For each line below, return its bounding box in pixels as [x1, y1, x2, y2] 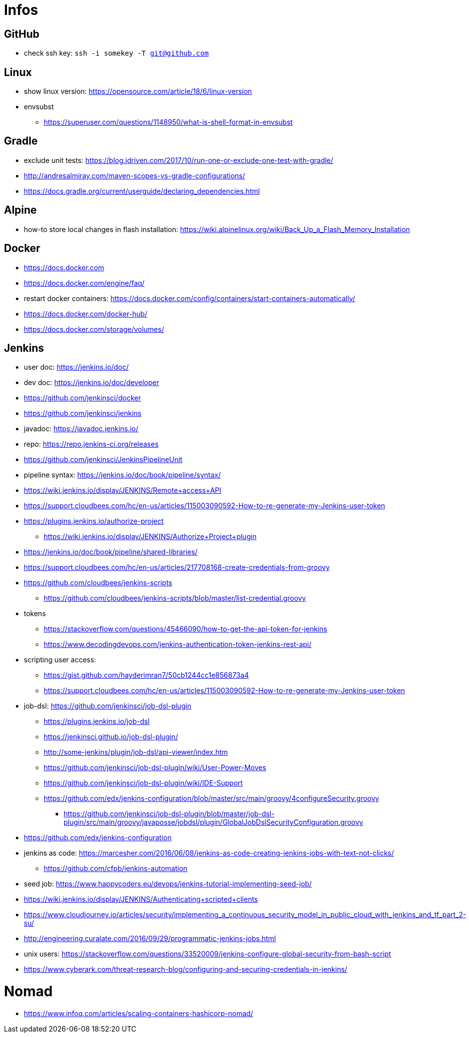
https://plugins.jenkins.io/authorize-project [24, 517, 164, 526]
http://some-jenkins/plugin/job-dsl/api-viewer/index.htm [44, 748, 228, 757]
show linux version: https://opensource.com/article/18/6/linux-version [24, 87, 252, 96]
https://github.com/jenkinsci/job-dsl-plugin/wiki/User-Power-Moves [44, 763, 266, 772]
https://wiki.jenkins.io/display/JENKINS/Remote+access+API [24, 486, 222, 495]
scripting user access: [24, 655, 96, 664]
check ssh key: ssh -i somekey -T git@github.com [24, 49, 209, 58]
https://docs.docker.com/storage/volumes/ [24, 324, 164, 333]
